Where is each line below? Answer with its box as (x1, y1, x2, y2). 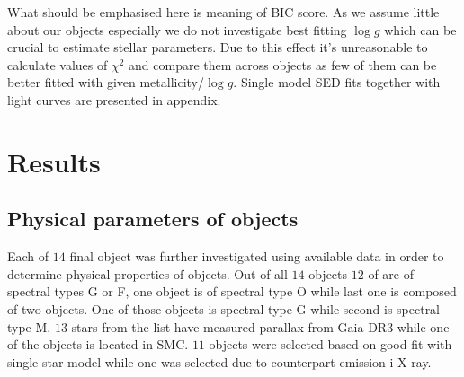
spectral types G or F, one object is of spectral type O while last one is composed (7, 282, 457, 301)
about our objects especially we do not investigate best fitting (7, 20, 347, 39)
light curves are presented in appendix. (7, 90, 221, 109)
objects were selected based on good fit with (209, 335, 452, 354)
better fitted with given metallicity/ (7, 73, 204, 92)
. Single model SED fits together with (233, 73, 441, 92)
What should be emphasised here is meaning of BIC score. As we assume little (7, 3, 440, 21)
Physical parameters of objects (7, 205, 299, 232)
